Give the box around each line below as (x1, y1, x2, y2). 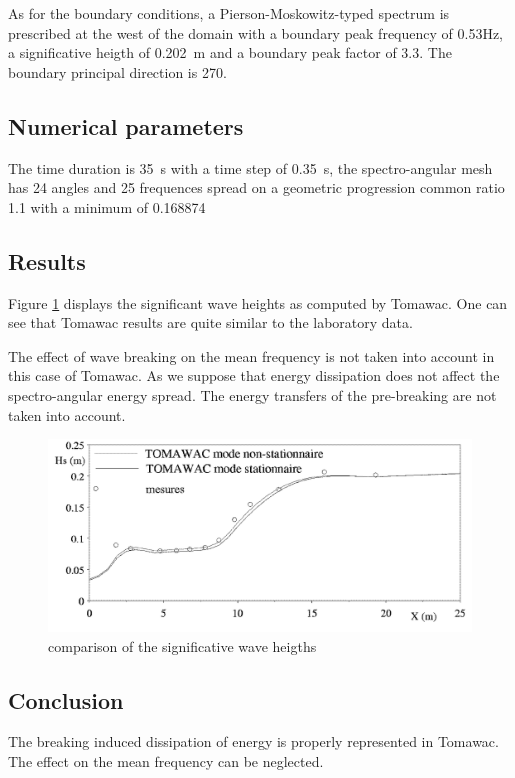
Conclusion (8, 684, 124, 715)
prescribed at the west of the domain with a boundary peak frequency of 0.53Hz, (8, 22, 503, 43)
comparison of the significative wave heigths (48, 635, 317, 656)
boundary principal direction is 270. (8, 61, 227, 82)
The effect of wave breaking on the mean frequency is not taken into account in (8, 345, 495, 366)
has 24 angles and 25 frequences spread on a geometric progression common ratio (8, 177, 505, 198)
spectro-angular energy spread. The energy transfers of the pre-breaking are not (8, 384, 497, 405)
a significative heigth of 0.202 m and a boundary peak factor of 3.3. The (8, 42, 452, 63)
